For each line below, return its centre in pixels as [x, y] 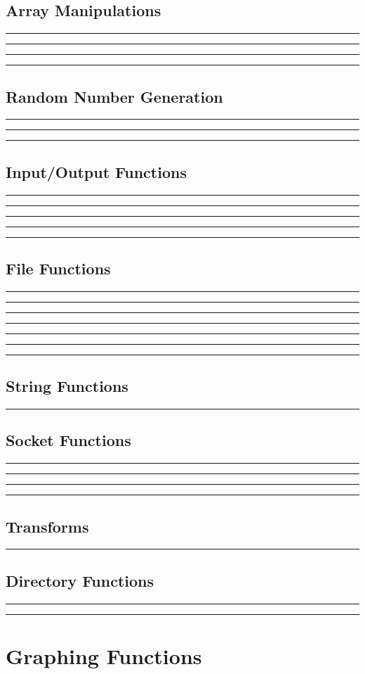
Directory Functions [80, 580]
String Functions [67, 386]
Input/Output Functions [96, 171]
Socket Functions [68, 440]
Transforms [47, 526]
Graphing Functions [104, 655]
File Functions [58, 268]
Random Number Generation [114, 96]
